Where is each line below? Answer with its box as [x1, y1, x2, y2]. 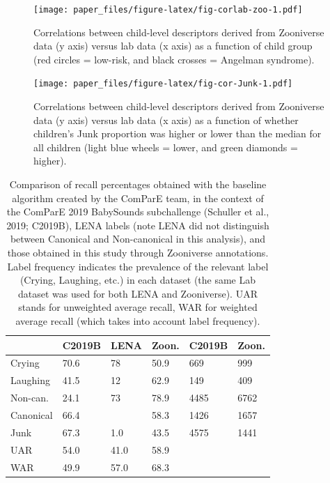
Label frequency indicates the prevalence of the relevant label [7, 259, 269, 273]
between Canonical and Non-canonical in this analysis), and [10, 231, 266, 246]
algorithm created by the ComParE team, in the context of [12, 190, 264, 205]
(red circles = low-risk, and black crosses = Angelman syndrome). [33, 52, 315, 66]
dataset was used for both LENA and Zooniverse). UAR [17, 286, 258, 300]
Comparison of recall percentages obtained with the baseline [9, 177, 267, 192]
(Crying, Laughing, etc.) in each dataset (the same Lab [19, 273, 256, 287]
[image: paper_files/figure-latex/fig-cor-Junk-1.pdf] [33, 79, 293, 89]
